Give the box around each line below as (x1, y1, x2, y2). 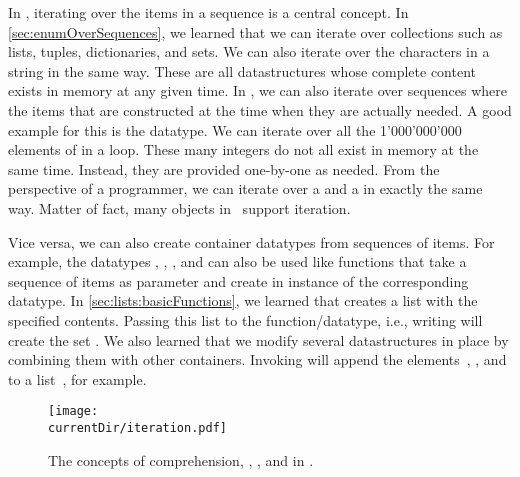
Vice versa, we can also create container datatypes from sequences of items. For (8, 231, 495, 252)
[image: (48, 404, 99, 419)
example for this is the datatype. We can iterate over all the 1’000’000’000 (8, 119, 462, 140)
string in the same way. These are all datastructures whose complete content (8, 60, 476, 81)
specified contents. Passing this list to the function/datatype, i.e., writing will (8, 309, 483, 330)
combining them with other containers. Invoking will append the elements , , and (8, 349, 507, 370)
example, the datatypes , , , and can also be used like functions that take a (8, 251, 467, 272)
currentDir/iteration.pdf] (48, 420, 227, 435)
